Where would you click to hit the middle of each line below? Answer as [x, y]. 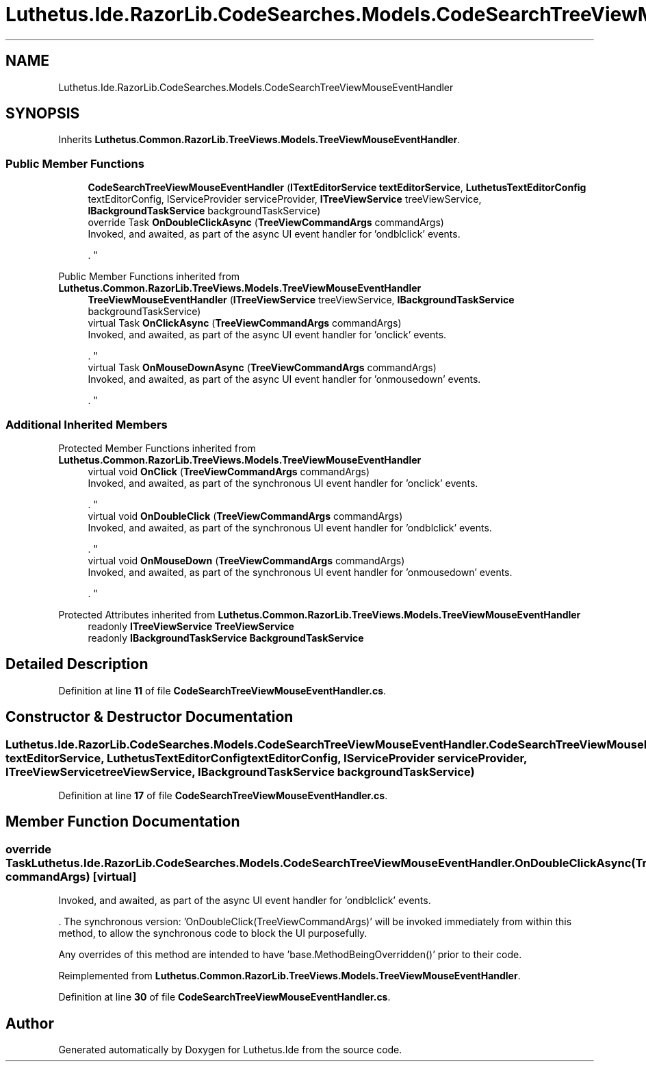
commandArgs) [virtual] [71, 876]
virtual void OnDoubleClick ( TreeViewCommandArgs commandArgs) [245, 516]
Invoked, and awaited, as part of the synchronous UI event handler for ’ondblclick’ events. [290, 527]
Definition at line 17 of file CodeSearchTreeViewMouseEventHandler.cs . [223, 795]
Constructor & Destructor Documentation [150, 717]
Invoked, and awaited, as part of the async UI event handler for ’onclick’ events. [267, 335]
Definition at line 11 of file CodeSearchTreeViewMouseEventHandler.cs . [222, 690]
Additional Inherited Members [87, 424]
